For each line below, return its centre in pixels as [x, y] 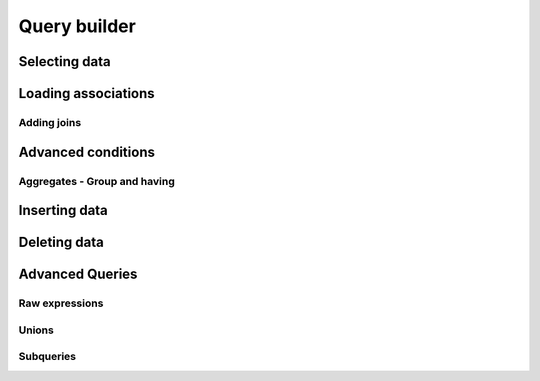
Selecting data [64, 61]
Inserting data [63, 210]
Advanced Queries [78, 274]
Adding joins [50, 122]
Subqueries [47, 357]
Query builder [77, 26]
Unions [36, 330]
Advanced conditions [86, 151]
